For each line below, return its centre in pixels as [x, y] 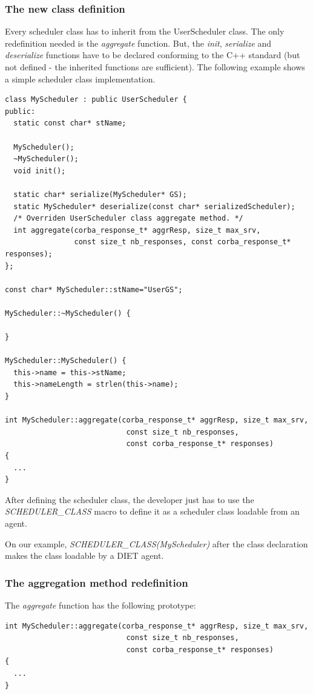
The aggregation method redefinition [97, 582]
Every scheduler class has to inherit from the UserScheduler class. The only [145, 31]
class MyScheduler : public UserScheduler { [96, 100]
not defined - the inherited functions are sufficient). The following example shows [155, 67]
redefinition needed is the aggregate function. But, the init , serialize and [138, 43]
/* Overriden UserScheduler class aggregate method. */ [128, 219]
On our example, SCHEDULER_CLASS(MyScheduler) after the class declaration [156, 543]
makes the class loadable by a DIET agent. [84, 556]
